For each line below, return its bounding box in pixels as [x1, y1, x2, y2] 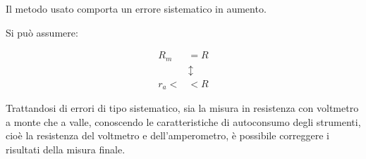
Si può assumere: [6, 25, 78, 39]
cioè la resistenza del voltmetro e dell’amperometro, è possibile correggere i [6, 128, 330, 143]
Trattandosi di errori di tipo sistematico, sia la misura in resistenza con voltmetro [6, 101, 359, 115]
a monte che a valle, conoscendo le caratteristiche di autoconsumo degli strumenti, [6, 114, 361, 129]
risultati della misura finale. [6, 141, 126, 156]
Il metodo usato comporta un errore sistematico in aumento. [6, 1, 267, 15]
